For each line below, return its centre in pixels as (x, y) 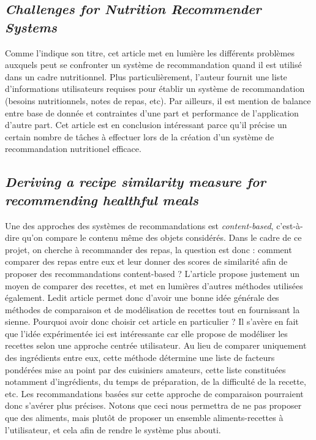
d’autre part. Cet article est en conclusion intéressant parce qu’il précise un (146, 125)
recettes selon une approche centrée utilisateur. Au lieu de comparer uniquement (156, 345)
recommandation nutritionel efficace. (73, 149)
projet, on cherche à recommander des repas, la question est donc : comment (149, 249)
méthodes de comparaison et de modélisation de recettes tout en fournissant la (152, 309)
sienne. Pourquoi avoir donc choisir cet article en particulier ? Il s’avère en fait (152, 321)
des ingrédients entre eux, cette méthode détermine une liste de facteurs (140, 358)
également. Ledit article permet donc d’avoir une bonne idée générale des (142, 298)
